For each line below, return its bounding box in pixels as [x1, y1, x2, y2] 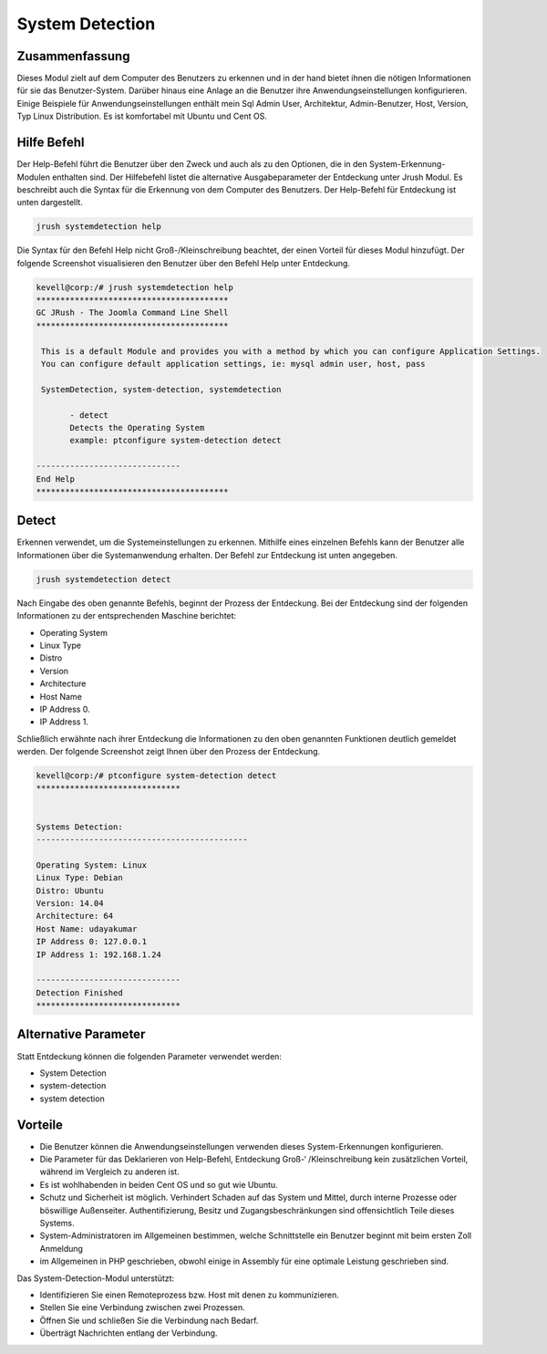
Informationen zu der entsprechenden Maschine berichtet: [16, 610, 237, 621]
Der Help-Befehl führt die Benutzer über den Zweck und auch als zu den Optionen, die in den [16, 159, 368, 170]
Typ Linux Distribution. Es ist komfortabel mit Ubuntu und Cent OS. [16, 110, 268, 122]
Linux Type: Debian [36, 872, 123, 883]
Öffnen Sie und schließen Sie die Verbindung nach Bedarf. [39, 1315, 259, 1326]
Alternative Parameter [16, 1026, 146, 1042]
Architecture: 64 [36, 911, 114, 922]
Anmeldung [39, 1243, 84, 1254]
